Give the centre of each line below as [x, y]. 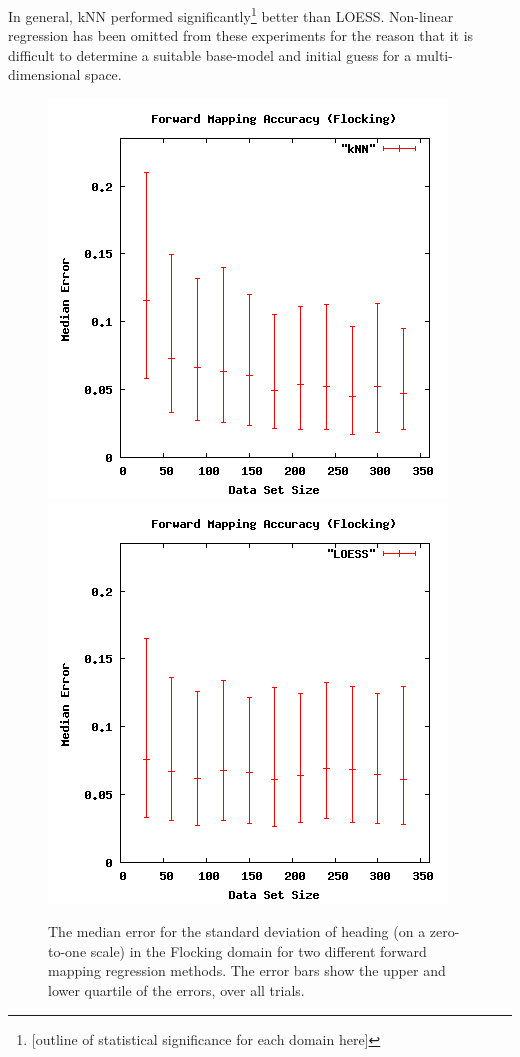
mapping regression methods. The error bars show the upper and [247, 970]
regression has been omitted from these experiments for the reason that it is [241, 35]
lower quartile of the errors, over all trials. [176, 990]
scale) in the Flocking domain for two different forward [258, 950]
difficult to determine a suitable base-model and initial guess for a [210, 54]
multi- [434, 54]
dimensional [44, 74]
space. [103, 74]
